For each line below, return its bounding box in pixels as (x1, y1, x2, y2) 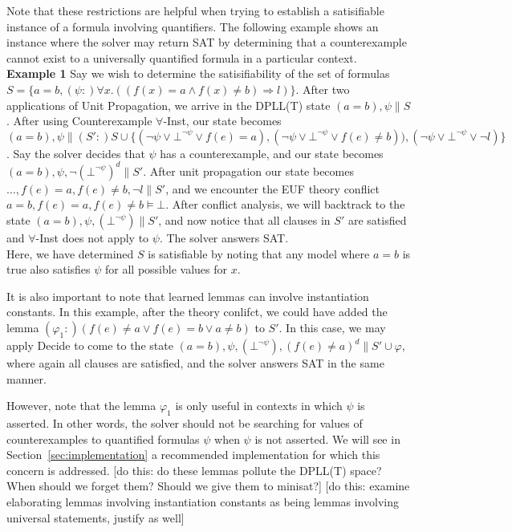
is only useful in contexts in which (175, 397, 343, 414)
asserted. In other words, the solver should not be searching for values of (6, 414, 363, 431)
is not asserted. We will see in (254, 430, 400, 447)
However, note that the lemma (6, 397, 156, 414)
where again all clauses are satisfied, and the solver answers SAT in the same (6, 355, 384, 371)
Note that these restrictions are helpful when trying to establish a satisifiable (6, 2, 384, 18)
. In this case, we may (278, 319, 386, 335)
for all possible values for (105, 261, 227, 278)
